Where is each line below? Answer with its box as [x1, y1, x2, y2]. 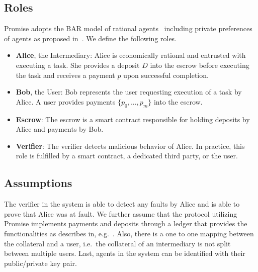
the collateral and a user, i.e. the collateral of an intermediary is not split [4, 238, 231, 248]
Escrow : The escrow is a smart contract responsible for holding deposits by [16, 114, 250, 124]
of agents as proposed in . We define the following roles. [4, 33, 177, 43]
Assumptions [4, 175, 72, 191]
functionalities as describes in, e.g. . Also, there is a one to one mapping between [4, 228, 254, 238]
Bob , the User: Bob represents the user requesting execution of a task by [16, 86, 242, 97]
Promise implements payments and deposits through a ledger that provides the [4, 218, 247, 229]
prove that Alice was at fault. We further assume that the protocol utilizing [4, 208, 237, 219]
